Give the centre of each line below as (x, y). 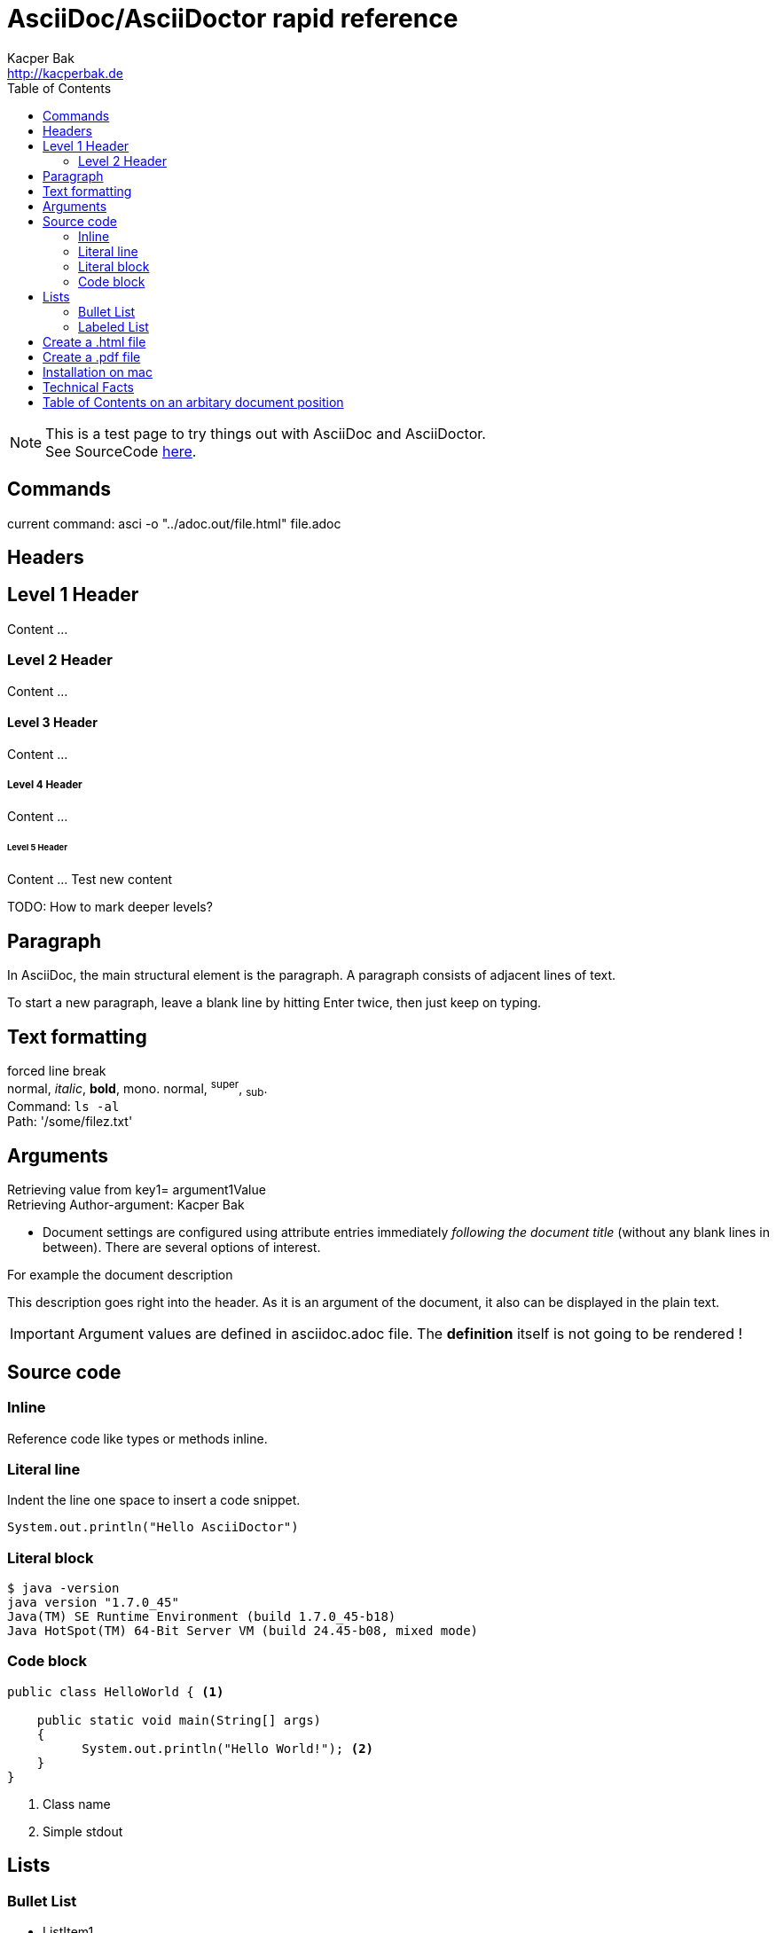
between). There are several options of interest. (182, 1248)
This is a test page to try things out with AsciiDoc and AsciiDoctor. (266, 433)
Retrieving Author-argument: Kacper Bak (126, 1205)
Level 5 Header (38, 848)
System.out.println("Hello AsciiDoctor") (153, 1527)
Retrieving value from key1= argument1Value (137, 1190)
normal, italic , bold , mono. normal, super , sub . (137, 1088)
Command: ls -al (63, 1107)
